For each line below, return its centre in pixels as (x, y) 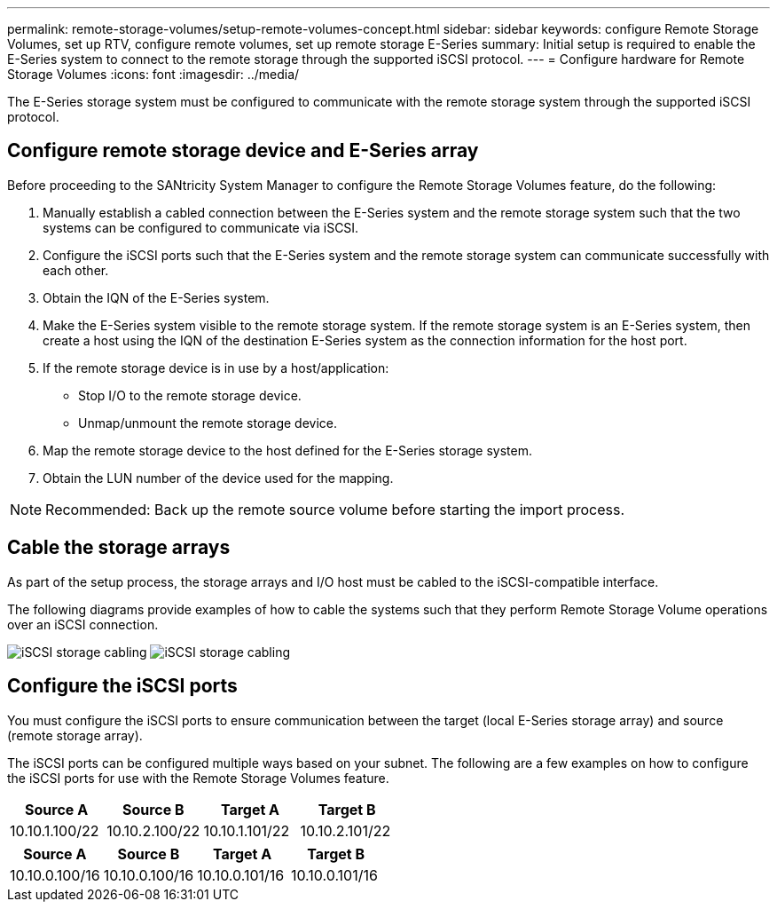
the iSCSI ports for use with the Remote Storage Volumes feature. (198, 778)
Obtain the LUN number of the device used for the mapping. (218, 478)
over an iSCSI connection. (83, 624)
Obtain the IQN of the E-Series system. (156, 297)
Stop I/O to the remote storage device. (190, 395)
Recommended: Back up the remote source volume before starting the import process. (335, 509)
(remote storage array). (75, 735)
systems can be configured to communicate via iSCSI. (201, 227)
